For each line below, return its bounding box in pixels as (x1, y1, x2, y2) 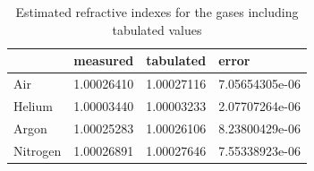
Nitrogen (13, 141, 62, 159)
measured (73, 51, 134, 70)
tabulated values (112, 20, 202, 38)
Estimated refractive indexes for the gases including (15, 3, 299, 21)
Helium (13, 96, 53, 115)
